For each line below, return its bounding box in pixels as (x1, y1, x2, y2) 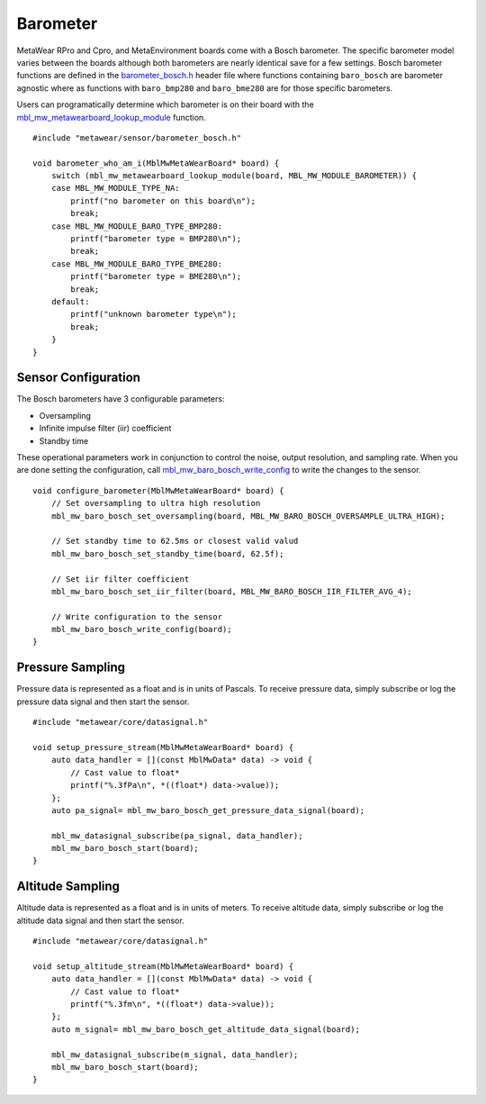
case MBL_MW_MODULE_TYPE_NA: (50, 183, 180, 194)
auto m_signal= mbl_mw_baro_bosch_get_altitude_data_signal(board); (50, 1024, 360, 1035)
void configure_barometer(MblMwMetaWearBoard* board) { (32, 485, 284, 495)
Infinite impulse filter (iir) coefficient (39, 423, 172, 434)
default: (50, 296, 90, 306)
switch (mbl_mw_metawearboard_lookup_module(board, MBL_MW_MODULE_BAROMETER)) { (50, 171, 418, 181)
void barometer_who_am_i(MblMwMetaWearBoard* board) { (32, 158, 280, 168)
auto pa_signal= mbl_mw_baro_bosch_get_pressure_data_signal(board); (50, 805, 365, 815)
